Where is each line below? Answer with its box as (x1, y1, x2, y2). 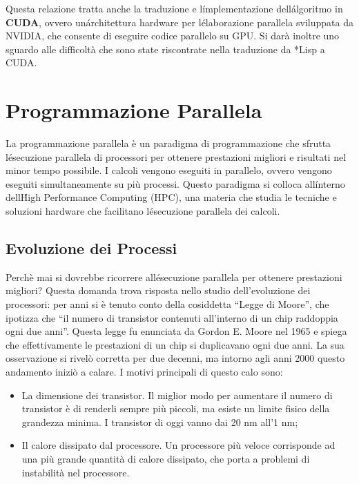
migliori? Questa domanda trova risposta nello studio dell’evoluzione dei (6, 283, 311, 298)
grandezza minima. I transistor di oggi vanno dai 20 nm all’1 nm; (21, 414, 298, 429)
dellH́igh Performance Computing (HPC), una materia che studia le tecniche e (6, 190, 337, 204)
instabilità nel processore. (21, 465, 130, 479)
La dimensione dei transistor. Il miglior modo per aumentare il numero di (21, 387, 333, 402)
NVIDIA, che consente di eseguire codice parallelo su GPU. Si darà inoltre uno (6, 28, 340, 43)
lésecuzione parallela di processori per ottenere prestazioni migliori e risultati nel (6, 149, 347, 164)
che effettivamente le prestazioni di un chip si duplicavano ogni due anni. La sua (6, 337, 345, 351)
